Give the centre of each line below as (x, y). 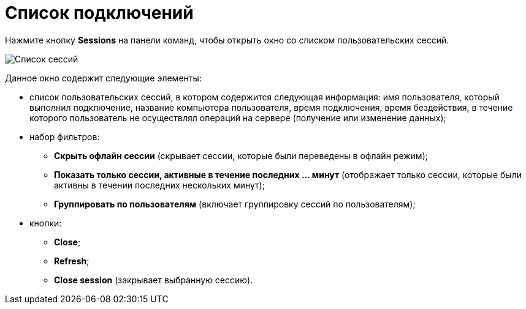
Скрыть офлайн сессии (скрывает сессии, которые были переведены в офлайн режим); (241, 155)
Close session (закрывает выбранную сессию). (154, 280)
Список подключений (99, 13)
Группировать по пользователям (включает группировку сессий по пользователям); (235, 204)
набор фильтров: (65, 136)
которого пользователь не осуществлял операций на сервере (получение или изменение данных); (238, 117)
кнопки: (46, 223)
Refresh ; (72, 261)
